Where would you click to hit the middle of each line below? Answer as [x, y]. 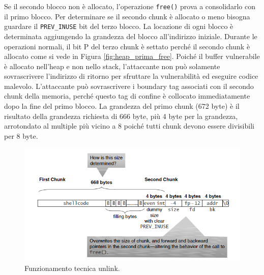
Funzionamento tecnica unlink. [72, 268]
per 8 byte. [21, 135]
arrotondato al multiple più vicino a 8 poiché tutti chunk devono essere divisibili [129, 126]
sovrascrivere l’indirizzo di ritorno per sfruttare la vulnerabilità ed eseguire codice [131, 76]
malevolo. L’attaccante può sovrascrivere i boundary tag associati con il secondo [129, 86]
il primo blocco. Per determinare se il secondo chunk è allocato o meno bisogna [127, 16]
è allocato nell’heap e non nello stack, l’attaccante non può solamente [112, 66]
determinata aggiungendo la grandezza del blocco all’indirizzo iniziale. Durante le [131, 36]
